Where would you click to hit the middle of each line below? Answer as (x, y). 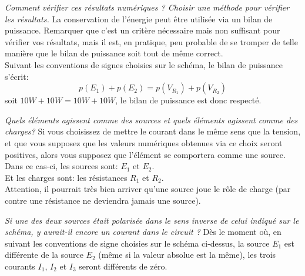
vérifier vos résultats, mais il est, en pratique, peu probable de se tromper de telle (151, 41)
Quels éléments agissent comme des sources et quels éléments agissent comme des (151, 120)
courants (20, 266)
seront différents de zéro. (123, 266)
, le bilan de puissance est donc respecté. (188, 100)
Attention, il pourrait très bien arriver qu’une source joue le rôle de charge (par (148, 189)
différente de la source (44, 255)
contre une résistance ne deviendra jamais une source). (103, 200)
